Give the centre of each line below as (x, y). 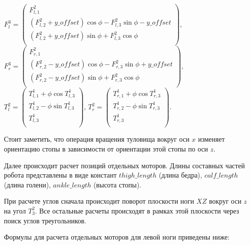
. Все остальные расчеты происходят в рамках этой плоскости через (137, 210)
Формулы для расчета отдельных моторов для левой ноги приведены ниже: (117, 237)
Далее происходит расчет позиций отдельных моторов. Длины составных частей (125, 165)
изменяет (211, 139)
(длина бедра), (180, 175)
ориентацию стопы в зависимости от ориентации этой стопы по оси (106, 148)
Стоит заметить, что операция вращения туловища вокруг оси (97, 139)
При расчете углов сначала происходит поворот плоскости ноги (99, 201)
